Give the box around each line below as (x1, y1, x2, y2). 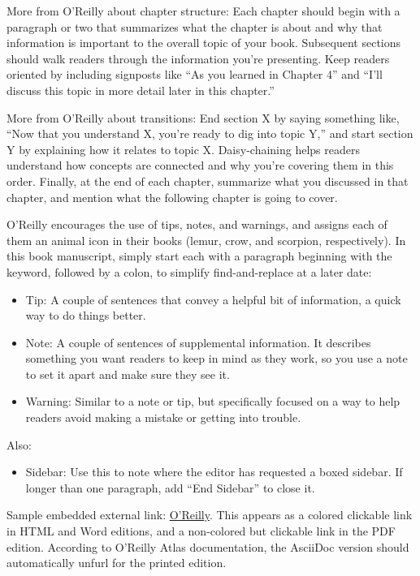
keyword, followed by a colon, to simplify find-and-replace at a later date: (6, 263, 372, 280)
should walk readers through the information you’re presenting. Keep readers (6, 49, 390, 67)
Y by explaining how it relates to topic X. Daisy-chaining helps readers (6, 140, 361, 157)
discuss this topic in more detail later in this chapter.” (6, 81, 275, 98)
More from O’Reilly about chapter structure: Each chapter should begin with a (6, 2, 401, 19)
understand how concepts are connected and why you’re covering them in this (6, 157, 394, 174)
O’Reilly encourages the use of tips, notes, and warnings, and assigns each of (6, 216, 388, 233)
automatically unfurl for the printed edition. (6, 554, 227, 571)
